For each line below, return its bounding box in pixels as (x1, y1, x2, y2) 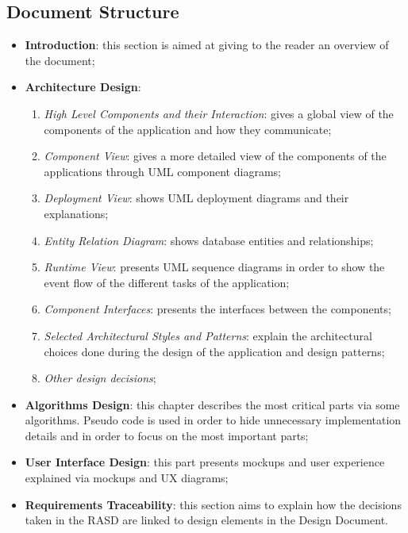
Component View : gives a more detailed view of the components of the (44, 148, 387, 164)
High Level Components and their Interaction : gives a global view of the (44, 105, 394, 121)
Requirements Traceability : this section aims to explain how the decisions (25, 496, 402, 512)
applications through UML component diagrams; (44, 163, 281, 179)
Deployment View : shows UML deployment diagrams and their (44, 190, 349, 206)
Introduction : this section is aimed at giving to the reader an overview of (25, 36, 389, 53)
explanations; (44, 205, 109, 221)
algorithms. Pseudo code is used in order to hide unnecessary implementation (25, 412, 402, 428)
